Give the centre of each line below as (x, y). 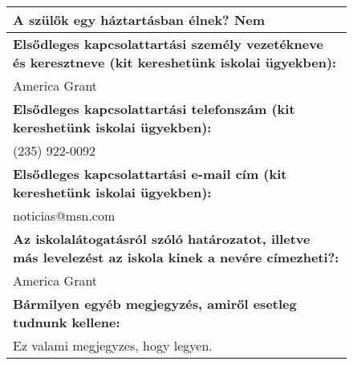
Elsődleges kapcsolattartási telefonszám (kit (154, 109)
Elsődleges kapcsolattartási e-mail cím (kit (150, 174)
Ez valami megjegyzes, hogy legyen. (113, 345)
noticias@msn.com (64, 215)
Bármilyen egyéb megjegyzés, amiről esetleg (155, 304)
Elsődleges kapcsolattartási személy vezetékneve (168, 44)
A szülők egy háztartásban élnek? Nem (139, 20)
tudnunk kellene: (67, 322)
